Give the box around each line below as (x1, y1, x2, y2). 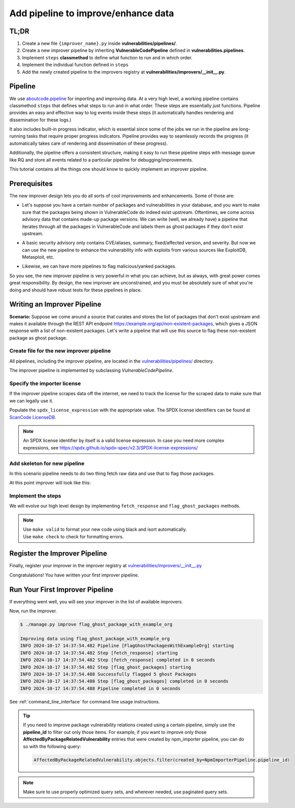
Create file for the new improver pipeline (9, 347, 111, 354)
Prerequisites (9, 179, 53, 188)
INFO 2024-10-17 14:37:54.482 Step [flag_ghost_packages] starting (20, 664, 192, 670)
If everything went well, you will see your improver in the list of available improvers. (9, 598, 183, 604)
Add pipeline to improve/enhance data (9, 8, 174, 19)
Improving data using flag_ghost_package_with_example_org (20, 635, 170, 641)
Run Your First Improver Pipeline (9, 585, 114, 594)
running (9, 133, 26, 139)
